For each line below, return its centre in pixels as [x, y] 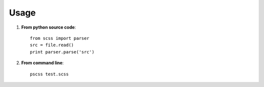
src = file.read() [52, 45]
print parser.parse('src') [62, 52]
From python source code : [49, 27]
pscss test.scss [49, 74]
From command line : [43, 63]
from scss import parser [60, 38]
